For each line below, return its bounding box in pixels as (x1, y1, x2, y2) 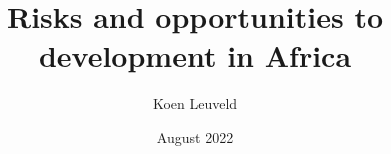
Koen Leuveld (152, 93, 238, 114)
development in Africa (38, 35, 352, 76)
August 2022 (156, 126, 234, 147)
